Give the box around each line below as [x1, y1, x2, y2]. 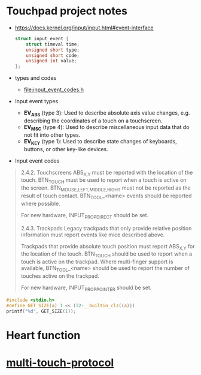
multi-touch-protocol [6, 356, 114, 370]
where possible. [20, 200, 61, 207]
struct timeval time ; [26, 41, 80, 47]
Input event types [14, 98, 59, 105]
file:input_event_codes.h [23, 86, 84, 94]
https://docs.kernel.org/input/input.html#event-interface [14, 24, 154, 31]
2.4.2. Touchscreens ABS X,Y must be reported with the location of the [20, 169, 193, 178]
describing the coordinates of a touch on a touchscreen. [23, 117, 163, 124]
